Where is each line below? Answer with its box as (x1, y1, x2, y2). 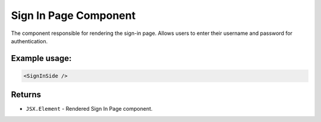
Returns (11, 89, 42, 100)
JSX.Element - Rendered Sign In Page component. (26, 105, 153, 113)
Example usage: (11, 53, 72, 63)
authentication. (11, 37, 48, 44)
